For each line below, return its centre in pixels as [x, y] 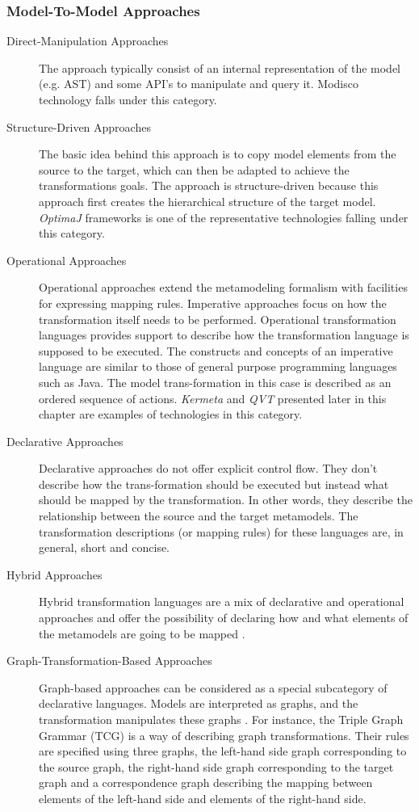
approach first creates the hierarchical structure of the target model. [207, 201]
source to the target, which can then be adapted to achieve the [194, 169]
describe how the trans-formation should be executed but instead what [214, 484]
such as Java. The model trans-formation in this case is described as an [215, 382]
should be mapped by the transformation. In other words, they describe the [226, 500]
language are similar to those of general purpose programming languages [218, 366]
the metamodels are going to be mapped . [142, 633]
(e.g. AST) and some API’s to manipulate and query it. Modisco [199, 84]
